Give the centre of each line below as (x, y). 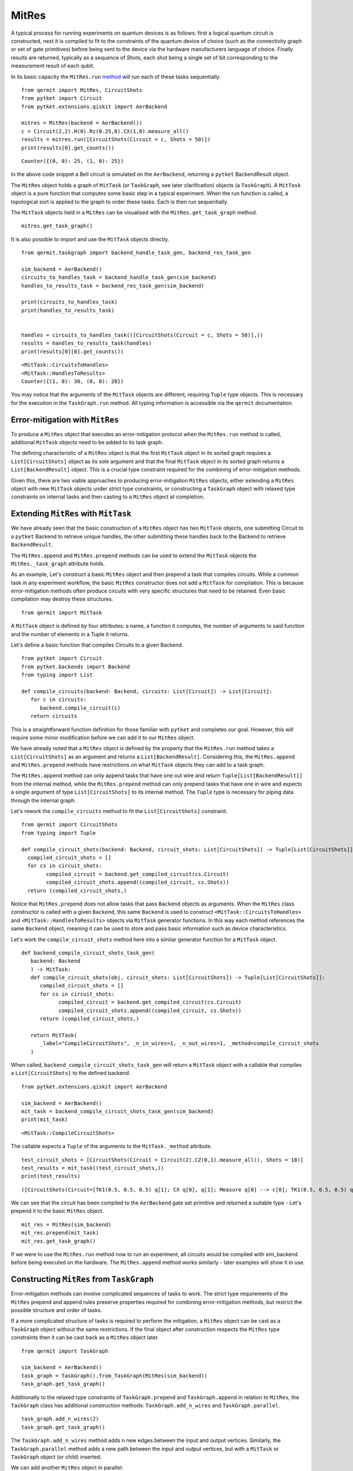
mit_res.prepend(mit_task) (60, 1233)
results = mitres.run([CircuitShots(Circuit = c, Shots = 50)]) (116, 139)
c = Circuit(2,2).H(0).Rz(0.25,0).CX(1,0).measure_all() (105, 131)
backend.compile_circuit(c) (80, 708)
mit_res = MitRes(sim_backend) (66, 1224)
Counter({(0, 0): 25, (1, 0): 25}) (73, 161)
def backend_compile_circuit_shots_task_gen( (88, 953)
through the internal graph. (44, 800)
